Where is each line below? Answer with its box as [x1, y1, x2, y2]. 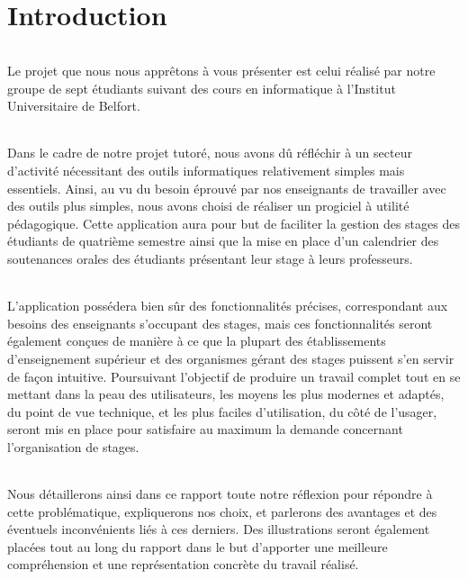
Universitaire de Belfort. [7, 96, 140, 115]
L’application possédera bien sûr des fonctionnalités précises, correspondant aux [7, 296, 448, 315]
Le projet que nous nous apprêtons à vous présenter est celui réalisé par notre [7, 60, 436, 79]
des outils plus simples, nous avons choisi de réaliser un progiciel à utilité [7, 196, 409, 215]
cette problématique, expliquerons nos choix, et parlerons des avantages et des [7, 502, 437, 520]
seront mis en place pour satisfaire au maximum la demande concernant [7, 420, 403, 439]
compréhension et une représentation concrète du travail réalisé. [7, 555, 359, 574]
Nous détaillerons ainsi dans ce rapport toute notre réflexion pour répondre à [7, 484, 433, 503]
